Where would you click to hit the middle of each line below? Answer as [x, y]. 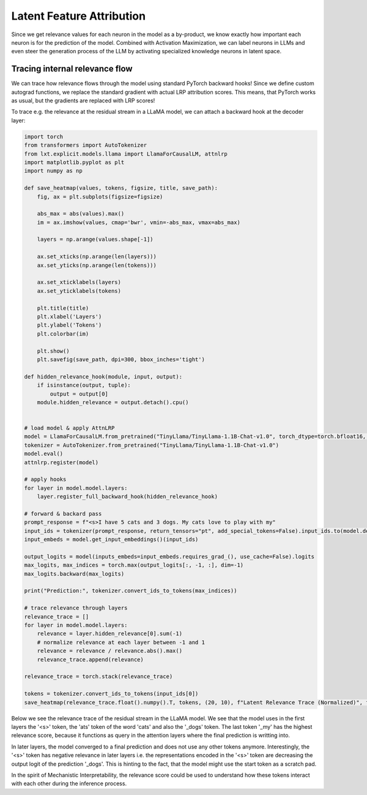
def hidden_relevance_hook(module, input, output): [103, 376]
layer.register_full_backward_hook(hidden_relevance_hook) [128, 497]
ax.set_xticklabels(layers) [79, 282]
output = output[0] [79, 394]
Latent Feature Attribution [79, 16]
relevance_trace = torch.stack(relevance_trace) [98, 676]
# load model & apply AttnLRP [69, 428]
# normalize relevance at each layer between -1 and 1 [121, 642]
